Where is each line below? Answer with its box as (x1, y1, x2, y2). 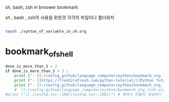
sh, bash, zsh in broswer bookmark (5, 4, 78, 10)
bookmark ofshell (5, 46, 73, 59)
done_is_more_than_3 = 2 (5, 64, 57, 69)
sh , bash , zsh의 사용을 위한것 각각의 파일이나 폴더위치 (5, 14, 115, 20)
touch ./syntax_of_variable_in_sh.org (5, 29, 87, 34)
